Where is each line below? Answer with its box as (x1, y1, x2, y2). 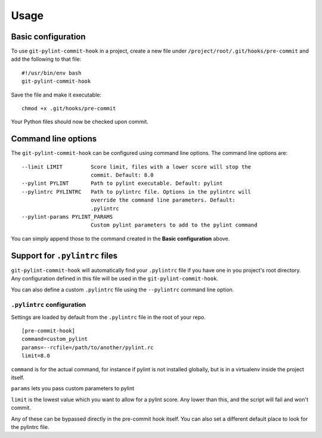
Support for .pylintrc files (11, 250, 118, 260)
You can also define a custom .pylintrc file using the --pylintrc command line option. (11, 286, 234, 293)
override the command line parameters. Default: (90, 197, 236, 204)
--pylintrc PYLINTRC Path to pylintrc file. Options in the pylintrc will (21, 188, 252, 195)
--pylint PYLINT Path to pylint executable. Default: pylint (21, 180, 223, 187)
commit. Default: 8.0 (90, 172, 154, 179)
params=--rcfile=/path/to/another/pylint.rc (21, 344, 154, 351)
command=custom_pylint (21, 336, 88, 343)
